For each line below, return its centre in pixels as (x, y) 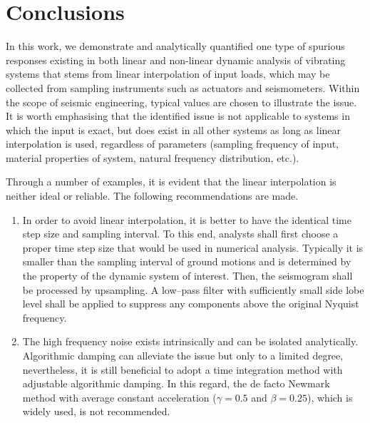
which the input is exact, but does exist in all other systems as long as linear (174, 129)
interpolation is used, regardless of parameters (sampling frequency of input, (173, 144)
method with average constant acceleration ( (119, 397)
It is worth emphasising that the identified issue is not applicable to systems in (178, 116)
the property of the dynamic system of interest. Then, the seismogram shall (187, 276)
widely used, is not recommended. (96, 411)
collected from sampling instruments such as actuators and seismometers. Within (183, 87)
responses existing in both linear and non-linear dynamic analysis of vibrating (176, 60)
